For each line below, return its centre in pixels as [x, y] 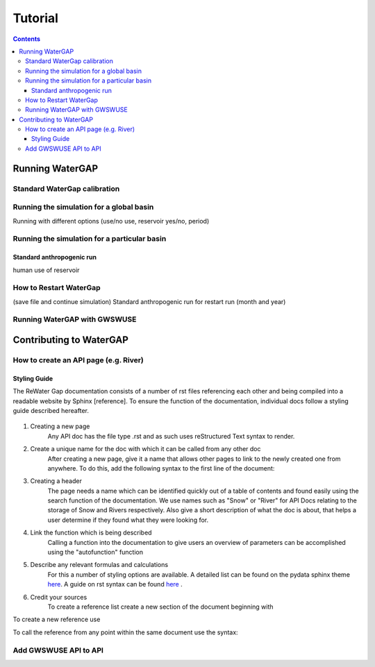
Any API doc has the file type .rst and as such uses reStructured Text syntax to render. [171, 436]
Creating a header [56, 481]
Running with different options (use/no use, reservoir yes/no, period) [111, 221]
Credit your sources [59, 597]
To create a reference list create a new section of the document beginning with [160, 607]
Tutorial [36, 18]
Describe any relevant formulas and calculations [99, 565]
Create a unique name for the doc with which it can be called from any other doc [145, 449]
